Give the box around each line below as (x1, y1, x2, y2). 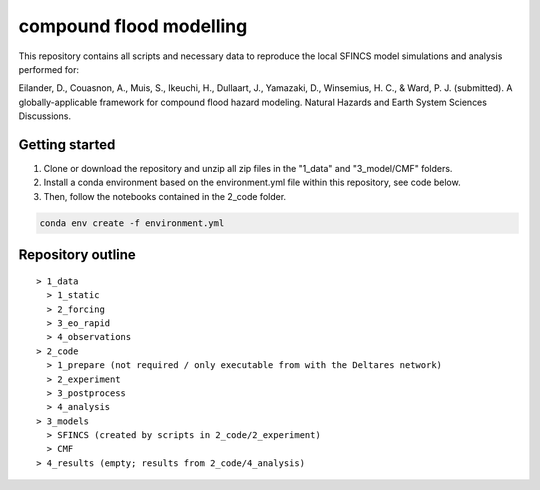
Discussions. (18, 110, 72, 122)
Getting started (18, 136, 116, 153)
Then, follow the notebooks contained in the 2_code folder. (43, 190, 287, 202)
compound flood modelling (18, 15, 248, 37)
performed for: (18, 63, 80, 75)
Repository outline (18, 246, 137, 264)
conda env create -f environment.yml (39, 217, 225, 229)
